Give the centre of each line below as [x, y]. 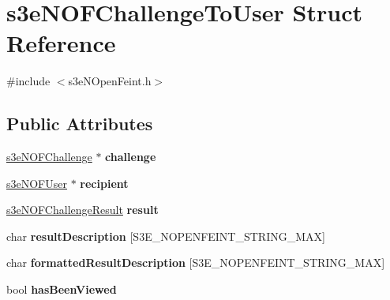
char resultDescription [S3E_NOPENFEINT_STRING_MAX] [166, 236]
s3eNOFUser [37, 183]
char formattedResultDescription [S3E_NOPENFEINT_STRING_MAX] [196, 262]
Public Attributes [80, 124]
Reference [61, 43]
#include [28, 81]
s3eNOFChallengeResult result [82, 210]
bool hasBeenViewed [62, 289]
